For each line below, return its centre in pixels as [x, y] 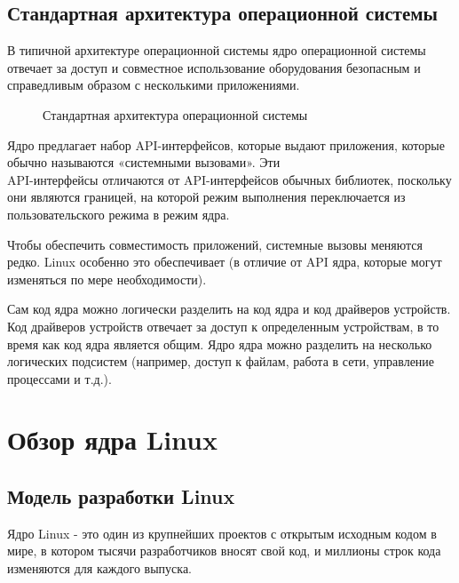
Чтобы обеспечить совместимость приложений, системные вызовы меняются [215, 244]
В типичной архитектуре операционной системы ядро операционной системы [217, 50]
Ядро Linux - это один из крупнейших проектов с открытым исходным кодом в [222, 533]
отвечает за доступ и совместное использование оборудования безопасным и [214, 67]
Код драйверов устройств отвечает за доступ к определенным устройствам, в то [223, 326]
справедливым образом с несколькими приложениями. [154, 85]
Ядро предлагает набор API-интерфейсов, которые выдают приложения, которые [226, 144]
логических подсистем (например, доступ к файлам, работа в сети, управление [221, 361]
